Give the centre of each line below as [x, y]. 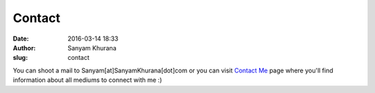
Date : [21, 39]
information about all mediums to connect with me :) [87, 80]
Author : [24, 48]
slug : [20, 58]
